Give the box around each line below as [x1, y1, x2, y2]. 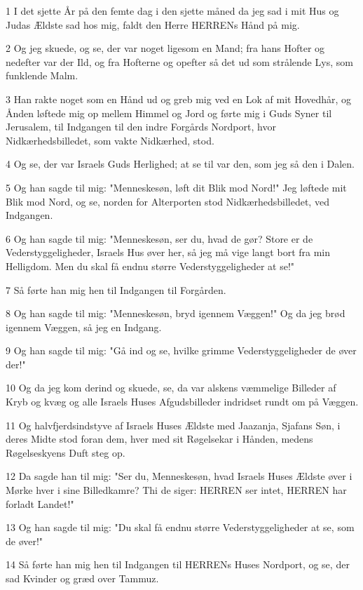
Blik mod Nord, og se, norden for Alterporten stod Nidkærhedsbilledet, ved [6, 194, 329, 208]
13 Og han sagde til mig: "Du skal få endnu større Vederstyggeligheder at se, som [6, 520, 355, 535]
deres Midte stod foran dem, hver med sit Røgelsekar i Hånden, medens [6, 431, 313, 446]
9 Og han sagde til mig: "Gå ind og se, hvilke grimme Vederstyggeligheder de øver [6, 343, 357, 358]
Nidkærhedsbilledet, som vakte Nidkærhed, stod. [6, 133, 214, 147]
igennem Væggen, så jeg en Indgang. [6, 319, 162, 334]
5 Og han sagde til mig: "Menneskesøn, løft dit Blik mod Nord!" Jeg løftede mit [6, 180, 347, 194]
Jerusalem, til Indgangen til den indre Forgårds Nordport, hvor [6, 119, 276, 134]
